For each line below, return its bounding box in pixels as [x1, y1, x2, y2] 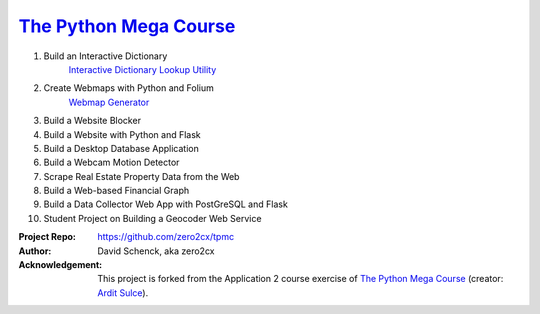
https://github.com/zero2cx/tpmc [97, 231, 235, 243]
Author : [18, 245, 52, 257]
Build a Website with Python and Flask [43, 128, 202, 140]
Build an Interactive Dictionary [43, 50, 168, 62]
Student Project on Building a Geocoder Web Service [43, 212, 262, 224]
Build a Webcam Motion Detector [43, 156, 180, 169]
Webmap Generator [68, 96, 150, 108]
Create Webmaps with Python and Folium [43, 82, 215, 94]
